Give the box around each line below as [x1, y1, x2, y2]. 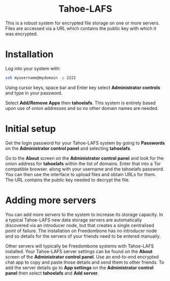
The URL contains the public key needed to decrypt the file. [5, 177, 130, 183]
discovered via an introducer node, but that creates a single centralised [5, 222, 155, 228]
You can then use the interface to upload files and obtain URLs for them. [5, 171, 156, 177]
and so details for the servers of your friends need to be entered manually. [5, 233, 161, 239]
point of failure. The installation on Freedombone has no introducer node [5, 228, 157, 234]
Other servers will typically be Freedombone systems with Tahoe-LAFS [5, 243, 154, 249]
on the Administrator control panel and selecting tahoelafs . [5, 145, 132, 151]
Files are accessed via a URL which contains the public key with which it [5, 25, 156, 31]
